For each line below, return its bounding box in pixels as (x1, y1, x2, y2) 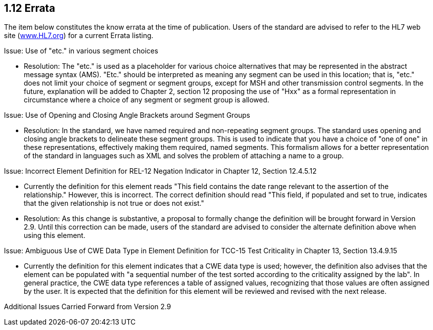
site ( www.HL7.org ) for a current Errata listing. (4, 31, 153, 40)
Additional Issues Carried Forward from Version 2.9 (4, 302, 171, 311)
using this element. (24, 231, 86, 240)
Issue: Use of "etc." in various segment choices (4, 47, 158, 55)
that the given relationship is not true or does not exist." (24, 199, 204, 208)
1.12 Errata (4, 2, 55, 14)
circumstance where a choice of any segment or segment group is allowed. (24, 95, 270, 104)
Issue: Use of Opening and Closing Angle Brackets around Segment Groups (4, 111, 250, 120)
